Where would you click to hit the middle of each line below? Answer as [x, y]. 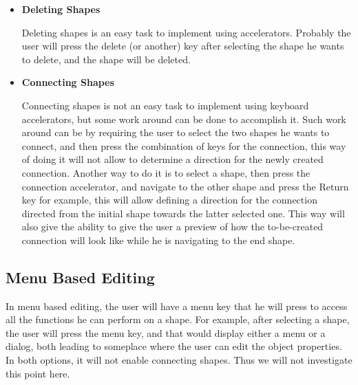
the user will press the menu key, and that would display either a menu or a [166, 332]
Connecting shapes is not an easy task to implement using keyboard [165, 105]
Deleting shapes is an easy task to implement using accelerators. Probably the [186, 32]
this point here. [38, 373]
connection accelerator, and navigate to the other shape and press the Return [185, 186]
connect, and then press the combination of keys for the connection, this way [184, 145]
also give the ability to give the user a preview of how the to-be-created [172, 227]
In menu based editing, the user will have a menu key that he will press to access [177, 306]
